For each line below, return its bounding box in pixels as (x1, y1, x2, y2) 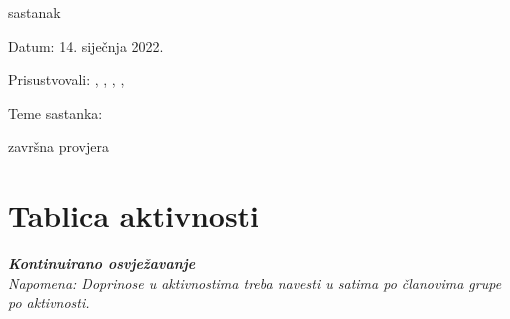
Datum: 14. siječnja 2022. (8, 35, 164, 56)
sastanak (8, 2, 61, 22)
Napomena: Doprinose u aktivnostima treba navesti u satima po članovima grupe (8, 272, 502, 293)
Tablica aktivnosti (8, 195, 260, 236)
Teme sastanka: (8, 102, 103, 123)
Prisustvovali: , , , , (8, 69, 125, 90)
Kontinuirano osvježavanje (8, 253, 196, 274)
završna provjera (8, 136, 109, 157)
